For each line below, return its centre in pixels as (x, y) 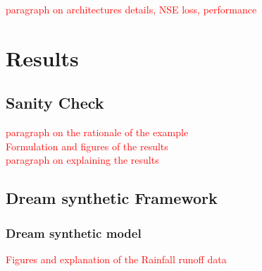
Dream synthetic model (74, 233)
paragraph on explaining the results (82, 160)
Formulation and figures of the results (87, 146)
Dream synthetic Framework (112, 198)
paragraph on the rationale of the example (97, 132)
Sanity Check (55, 103)
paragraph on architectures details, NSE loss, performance (131, 9)
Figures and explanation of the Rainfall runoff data (116, 259)
